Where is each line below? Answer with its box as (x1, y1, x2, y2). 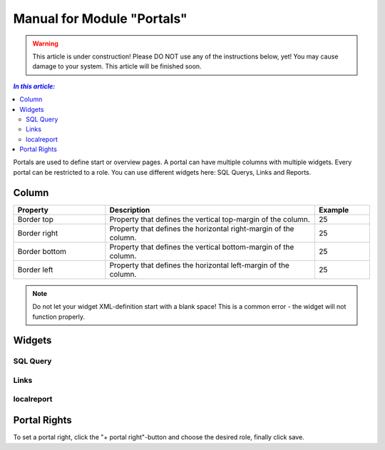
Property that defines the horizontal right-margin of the (109, 223, 294, 233)
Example (318, 205, 349, 215)
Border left (17, 265, 53, 275)
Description (109, 205, 150, 215)
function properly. (32, 312, 86, 321)
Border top (17, 214, 53, 224)
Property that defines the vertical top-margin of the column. (109, 214, 310, 224)
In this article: (13, 82, 56, 91)
